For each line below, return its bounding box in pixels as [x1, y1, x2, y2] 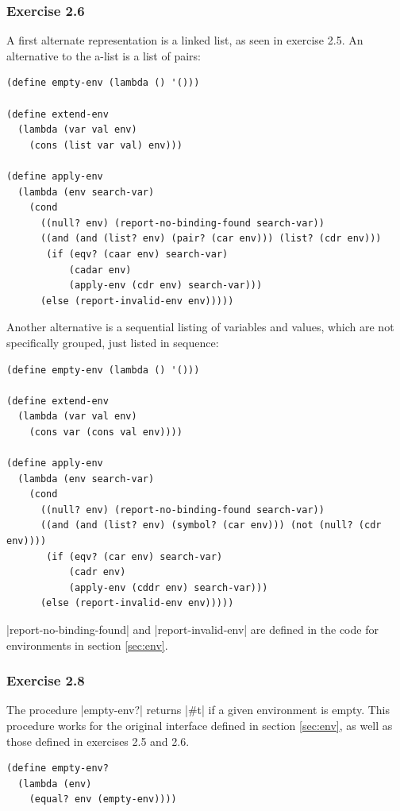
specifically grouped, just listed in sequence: [6, 334, 219, 350]
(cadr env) [68, 566, 126, 578]
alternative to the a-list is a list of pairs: [6, 47, 201, 64]
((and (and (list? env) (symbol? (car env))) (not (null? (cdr [40, 519, 382, 531]
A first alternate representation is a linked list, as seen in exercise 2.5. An [6, 32, 363, 48]
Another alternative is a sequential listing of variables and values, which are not [6, 319, 394, 335]
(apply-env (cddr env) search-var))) [68, 581, 268, 593]
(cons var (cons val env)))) [29, 426, 183, 438]
